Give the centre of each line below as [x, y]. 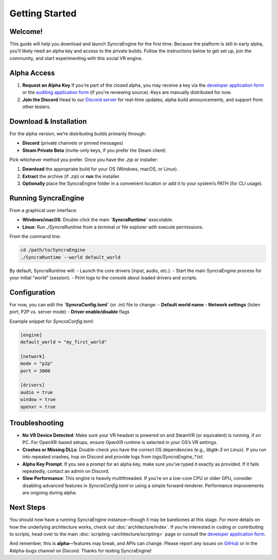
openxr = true [38, 407]
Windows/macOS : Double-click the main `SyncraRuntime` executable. [98, 220]
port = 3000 [35, 371]
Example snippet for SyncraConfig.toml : [52, 321]
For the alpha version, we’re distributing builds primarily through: [78, 133]
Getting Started [43, 13]
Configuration [32, 292]
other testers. [36, 107]
